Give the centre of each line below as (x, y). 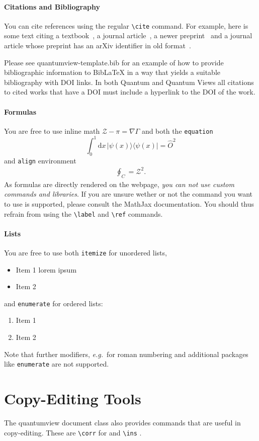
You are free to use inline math (52, 130)
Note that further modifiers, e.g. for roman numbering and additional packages (126, 354)
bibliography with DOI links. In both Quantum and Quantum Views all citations (129, 82)
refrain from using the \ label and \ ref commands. (83, 213)
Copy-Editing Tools (73, 399)
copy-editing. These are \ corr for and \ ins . (73, 432)
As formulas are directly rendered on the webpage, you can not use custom (119, 184)
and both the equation (177, 130)
